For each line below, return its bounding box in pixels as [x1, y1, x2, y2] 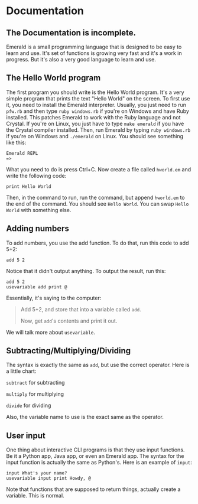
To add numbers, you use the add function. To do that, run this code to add [6, 239, 189, 246]
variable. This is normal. [6, 492, 64, 499]
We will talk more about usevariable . [6, 329, 96, 336]
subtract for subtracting [6, 379, 65, 386]
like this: [6, 139, 27, 146]
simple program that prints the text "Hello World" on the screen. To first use [6, 95, 190, 102]
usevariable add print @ [6, 284, 67, 290]
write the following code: [6, 172, 67, 179]
